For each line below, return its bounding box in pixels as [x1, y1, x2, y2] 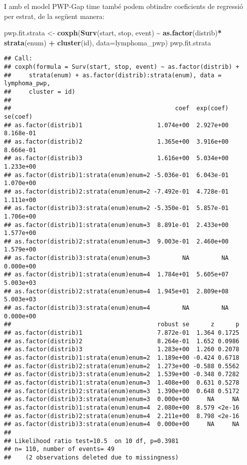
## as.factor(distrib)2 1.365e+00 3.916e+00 [4, 138, 229, 145]
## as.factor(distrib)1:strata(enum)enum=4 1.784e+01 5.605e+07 [4, 271, 229, 278]
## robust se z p [4, 321, 240, 328]
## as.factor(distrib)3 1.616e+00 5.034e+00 [4, 155, 229, 162]
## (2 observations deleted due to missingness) [4, 454, 179, 461]
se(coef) [4, 113, 33, 120]
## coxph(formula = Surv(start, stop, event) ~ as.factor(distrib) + [4, 63, 240, 71]
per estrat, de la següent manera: [4, 10, 105, 21]
